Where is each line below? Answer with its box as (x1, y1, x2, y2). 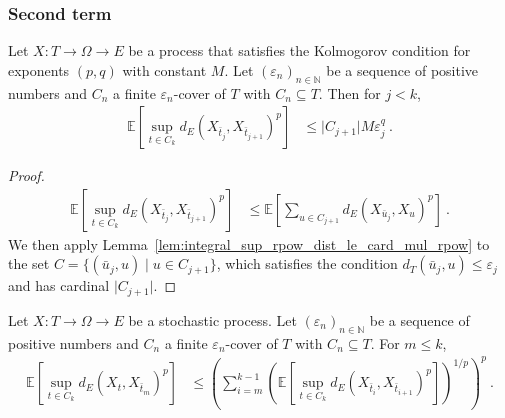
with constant (122, 59, 207, 80)
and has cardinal (8, 275, 110, 296)
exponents (8, 59, 70, 80)
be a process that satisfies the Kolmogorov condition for (128, 40, 471, 61)
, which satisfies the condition (216, 253, 398, 274)
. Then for (318, 82, 381, 103)
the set (8, 253, 50, 274)
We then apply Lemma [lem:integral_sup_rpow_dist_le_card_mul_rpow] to (8, 233, 490, 254)
